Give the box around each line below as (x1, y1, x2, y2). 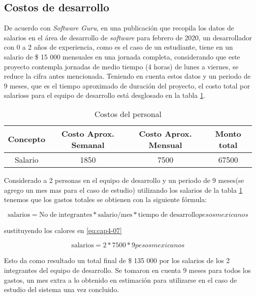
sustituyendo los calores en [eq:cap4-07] (4, 225, 122, 235)
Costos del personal (95, 108, 161, 119)
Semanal (71, 139, 105, 150)
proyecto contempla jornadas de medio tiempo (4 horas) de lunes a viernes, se (4, 61, 239, 71)
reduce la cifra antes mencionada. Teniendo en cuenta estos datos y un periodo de (4, 71, 251, 81)
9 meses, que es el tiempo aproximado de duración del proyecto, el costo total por (4, 80, 250, 90)
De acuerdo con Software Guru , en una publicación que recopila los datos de (4, 23, 234, 33)
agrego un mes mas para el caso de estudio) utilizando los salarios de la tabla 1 (4, 184, 243, 195)
